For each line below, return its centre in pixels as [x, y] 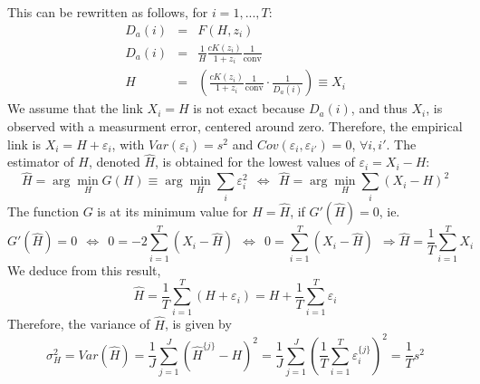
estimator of [41, 162]
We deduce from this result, [84, 269]
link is [24, 144]
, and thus [379, 108]
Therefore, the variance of [79, 324]
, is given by [198, 324]
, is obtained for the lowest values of [255, 162]
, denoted [114, 162]
